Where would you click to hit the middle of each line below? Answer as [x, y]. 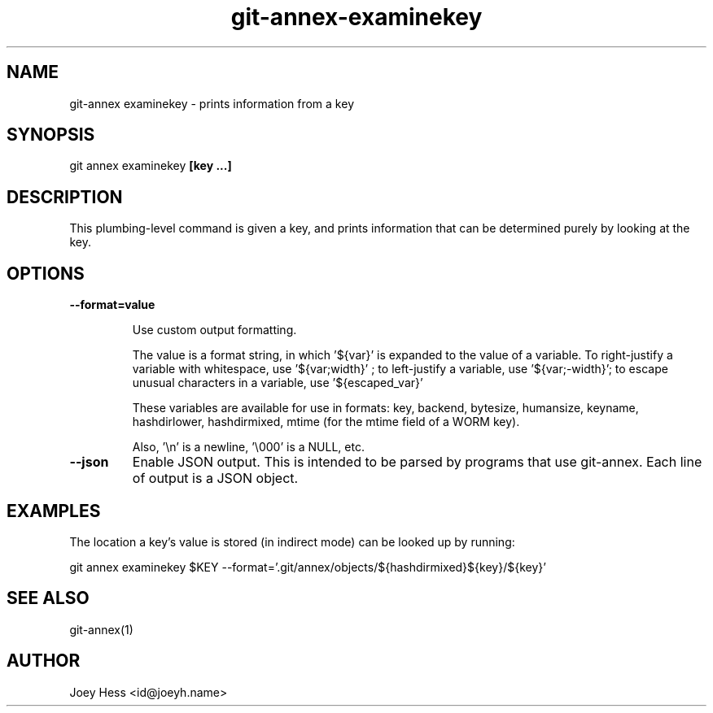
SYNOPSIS [51, 135]
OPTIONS [46, 273]
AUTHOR [44, 661]
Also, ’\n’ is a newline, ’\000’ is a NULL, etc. [248, 447]
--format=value [112, 305]
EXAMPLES [54, 511]
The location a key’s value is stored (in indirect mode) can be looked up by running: [292, 541]
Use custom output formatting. [214, 330]
